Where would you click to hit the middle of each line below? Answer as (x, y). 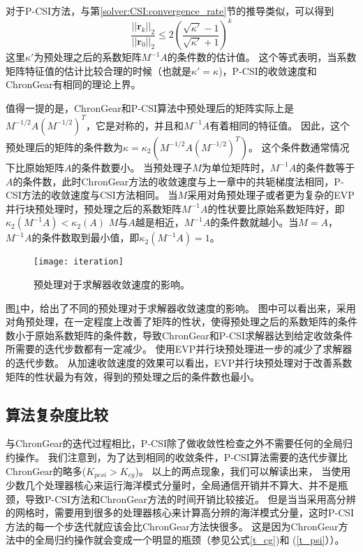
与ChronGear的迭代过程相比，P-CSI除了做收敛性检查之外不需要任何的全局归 (179, 443)
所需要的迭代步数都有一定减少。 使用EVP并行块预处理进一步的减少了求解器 (179, 349)
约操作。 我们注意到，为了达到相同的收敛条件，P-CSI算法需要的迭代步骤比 (177, 457)
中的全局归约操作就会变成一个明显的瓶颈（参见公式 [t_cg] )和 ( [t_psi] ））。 (180, 540)
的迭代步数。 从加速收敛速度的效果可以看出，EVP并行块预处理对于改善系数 (179, 362)
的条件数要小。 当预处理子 (132, 167)
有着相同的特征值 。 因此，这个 (280, 125)
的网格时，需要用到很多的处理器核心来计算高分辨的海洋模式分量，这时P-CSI (180, 512)
